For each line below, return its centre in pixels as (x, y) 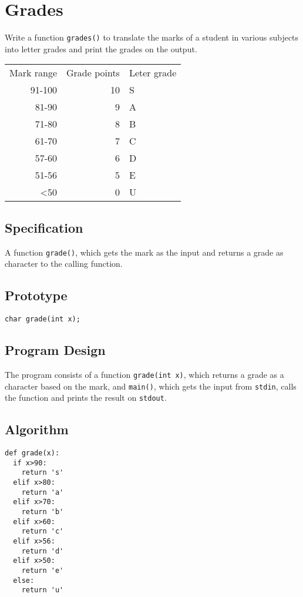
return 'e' (43, 570)
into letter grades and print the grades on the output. (101, 48)
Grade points (93, 73)
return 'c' (43, 531)
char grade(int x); (43, 319)
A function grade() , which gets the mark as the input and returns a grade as (144, 252)
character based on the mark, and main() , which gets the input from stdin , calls (151, 386)
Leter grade (153, 73)
